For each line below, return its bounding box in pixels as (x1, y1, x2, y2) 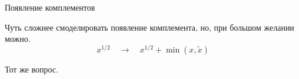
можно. (5, 32, 31, 45)
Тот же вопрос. (5, 62, 58, 75)
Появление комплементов (5, 1, 95, 13)
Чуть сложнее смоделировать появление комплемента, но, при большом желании (5, 21, 294, 33)
